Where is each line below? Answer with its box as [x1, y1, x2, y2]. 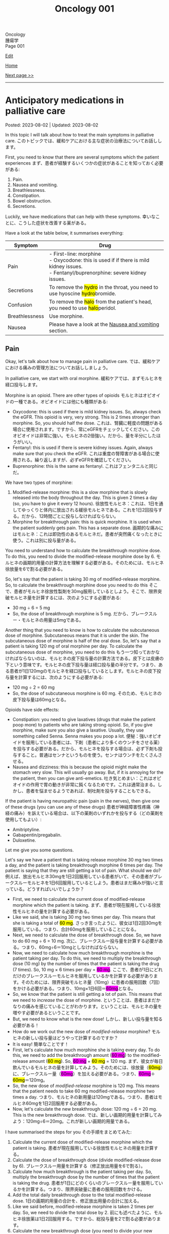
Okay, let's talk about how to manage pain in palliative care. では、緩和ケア [5, 358, 160, 364]
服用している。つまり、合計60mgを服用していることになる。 [12, 926, 139, 932]
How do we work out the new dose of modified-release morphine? [12, 1028, 151, 1035]
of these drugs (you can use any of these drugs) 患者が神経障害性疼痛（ [5, 804, 155, 810]
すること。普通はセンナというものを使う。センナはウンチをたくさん [17, 752, 158, 758]
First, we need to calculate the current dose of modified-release [12, 896, 145, 902]
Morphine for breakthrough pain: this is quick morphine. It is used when [12, 519, 161, 525]
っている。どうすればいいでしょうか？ [5, 886, 84, 892]
